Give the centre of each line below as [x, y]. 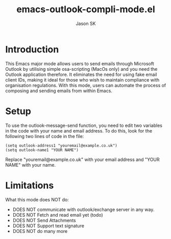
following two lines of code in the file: [45, 136]
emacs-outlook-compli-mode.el [86, 9]
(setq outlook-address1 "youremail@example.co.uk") [61, 145]
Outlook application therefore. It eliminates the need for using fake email [81, 74]
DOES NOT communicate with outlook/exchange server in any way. [83, 209]
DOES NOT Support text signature [48, 226]
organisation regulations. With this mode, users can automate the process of [86, 85]
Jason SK [86, 23]
